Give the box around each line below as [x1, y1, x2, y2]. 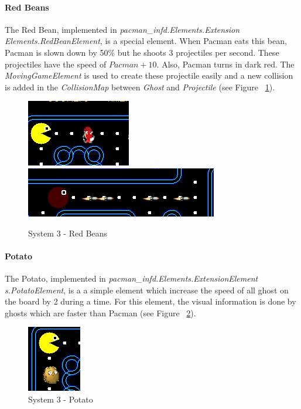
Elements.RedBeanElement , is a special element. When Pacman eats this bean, [5, 35, 287, 47]
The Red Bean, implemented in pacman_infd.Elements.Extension [5, 23, 240, 35]
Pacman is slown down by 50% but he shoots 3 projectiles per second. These [5, 46, 279, 58]
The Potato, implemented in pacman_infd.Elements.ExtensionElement [5, 272, 258, 284]
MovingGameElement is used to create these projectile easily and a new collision [5, 69, 293, 82]
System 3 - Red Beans [28, 227, 108, 239]
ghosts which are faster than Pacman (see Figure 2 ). [5, 306, 196, 319]
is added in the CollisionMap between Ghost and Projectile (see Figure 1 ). [5, 80, 275, 93]
